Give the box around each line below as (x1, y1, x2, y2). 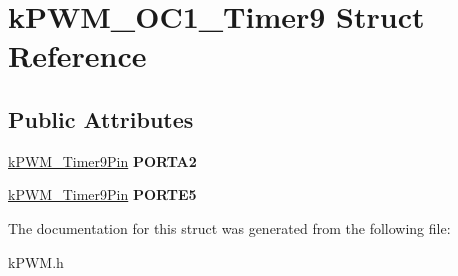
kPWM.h (8, 251, 64, 272)
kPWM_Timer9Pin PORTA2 (8, 150, 197, 171)
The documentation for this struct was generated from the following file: (8, 217, 451, 238)
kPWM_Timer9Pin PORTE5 (8, 184, 197, 205)
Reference (8, 35, 147, 76)
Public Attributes (8, 103, 194, 134)
